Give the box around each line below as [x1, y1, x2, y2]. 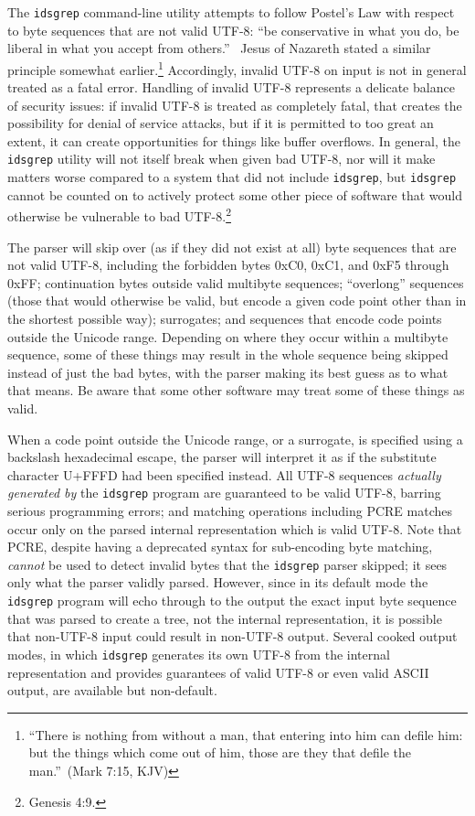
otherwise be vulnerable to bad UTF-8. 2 [7, 204, 231, 226]
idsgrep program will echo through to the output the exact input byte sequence [7, 591, 457, 610]
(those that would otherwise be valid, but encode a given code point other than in [7, 291, 467, 310]
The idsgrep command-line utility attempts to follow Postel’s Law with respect [7, 3, 455, 21]
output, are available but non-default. [7, 681, 217, 700]
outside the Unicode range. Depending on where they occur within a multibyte [7, 327, 449, 346]
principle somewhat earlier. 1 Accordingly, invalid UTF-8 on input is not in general [7, 57, 467, 79]
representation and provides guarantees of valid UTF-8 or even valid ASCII [7, 662, 429, 682]
